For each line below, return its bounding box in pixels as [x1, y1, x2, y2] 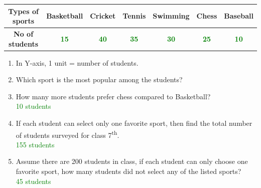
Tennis [122, 11, 146, 21]
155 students [16, 139, 55, 149]
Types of [8, 6, 39, 16]
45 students [16, 175, 51, 186]
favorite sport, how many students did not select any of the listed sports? [16, 166, 241, 176]
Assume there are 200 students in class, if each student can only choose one [16, 156, 248, 166]
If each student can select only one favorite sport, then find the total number [16, 118, 252, 128]
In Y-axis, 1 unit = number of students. [16, 57, 139, 68]
